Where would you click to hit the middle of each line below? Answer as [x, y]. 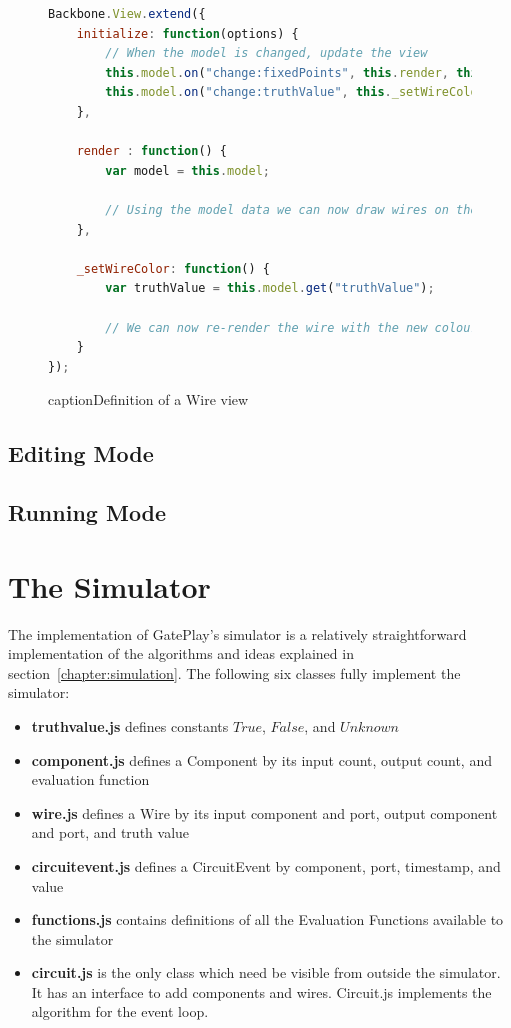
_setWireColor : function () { [173, 268]
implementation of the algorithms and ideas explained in [181, 653]
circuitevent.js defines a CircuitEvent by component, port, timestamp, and [266, 865]
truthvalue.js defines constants [130, 725]
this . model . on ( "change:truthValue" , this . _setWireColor [295, 92]
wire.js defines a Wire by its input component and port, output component [264, 812]
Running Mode [87, 512]
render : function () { [152, 151]
